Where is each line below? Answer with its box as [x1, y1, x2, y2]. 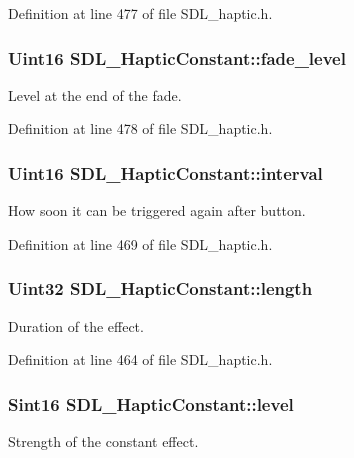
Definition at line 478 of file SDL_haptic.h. [8, 118, 273, 139]
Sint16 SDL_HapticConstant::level [8, 391, 294, 416]
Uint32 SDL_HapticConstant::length [8, 276, 313, 301]
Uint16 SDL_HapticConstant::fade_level [8, 45, 346, 70]
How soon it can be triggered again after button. [8, 200, 306, 221]
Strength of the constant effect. [8, 431, 199, 452]
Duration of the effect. [8, 315, 144, 336]
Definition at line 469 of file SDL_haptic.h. [8, 233, 273, 254]
